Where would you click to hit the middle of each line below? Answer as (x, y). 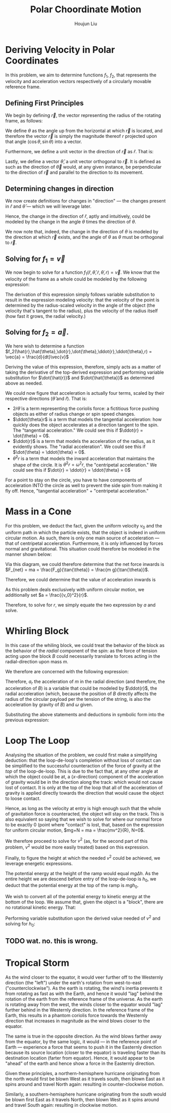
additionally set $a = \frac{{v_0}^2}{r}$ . (47, 595)
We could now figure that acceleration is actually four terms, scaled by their (85, 393)
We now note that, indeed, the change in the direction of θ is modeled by (82, 232)
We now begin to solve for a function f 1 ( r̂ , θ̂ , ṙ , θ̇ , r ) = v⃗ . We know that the (82, 273)
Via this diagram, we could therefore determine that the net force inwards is (85, 564)
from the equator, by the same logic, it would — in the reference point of (81, 1041)
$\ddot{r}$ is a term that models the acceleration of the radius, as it (84, 441)
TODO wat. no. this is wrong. (52, 941)
